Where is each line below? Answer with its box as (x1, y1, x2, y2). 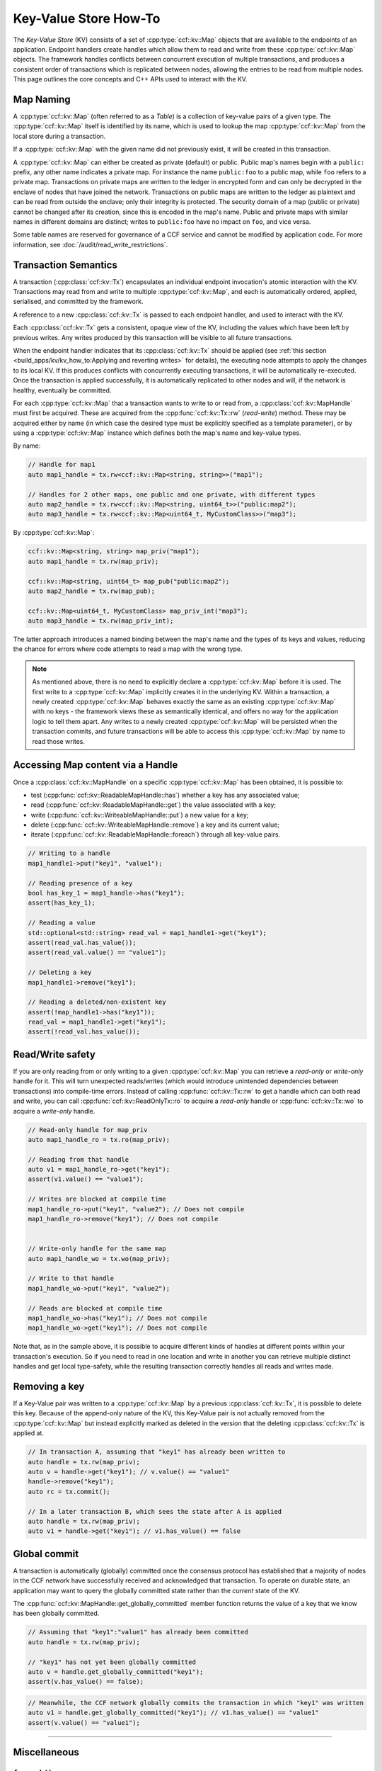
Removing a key (13, 1380, 85, 1392)
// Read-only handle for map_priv (28, 1126, 148, 1133)
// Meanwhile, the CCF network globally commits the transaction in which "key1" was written (28, 1699, 364, 1707)
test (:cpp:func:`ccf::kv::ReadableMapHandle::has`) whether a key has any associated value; (30, 791, 300, 799)
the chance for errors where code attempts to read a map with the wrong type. (13, 645, 243, 653)
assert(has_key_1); (28, 899, 95, 907)
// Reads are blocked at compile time (28, 1304, 163, 1312)
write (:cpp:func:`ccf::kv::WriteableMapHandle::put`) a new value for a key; (30, 810, 249, 819)
